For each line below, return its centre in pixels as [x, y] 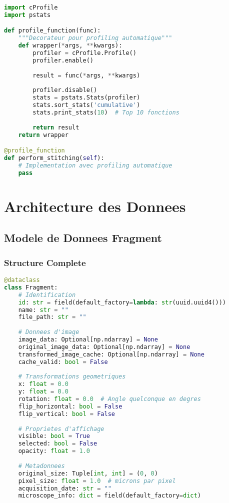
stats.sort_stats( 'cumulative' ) [86, 105]
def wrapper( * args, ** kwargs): [70, 46]
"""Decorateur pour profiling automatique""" [95, 38]
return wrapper [43, 135]
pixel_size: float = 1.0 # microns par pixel [97, 481]
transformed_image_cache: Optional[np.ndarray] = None [111, 354]
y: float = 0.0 [43, 392]
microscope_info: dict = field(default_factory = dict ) [109, 496]
